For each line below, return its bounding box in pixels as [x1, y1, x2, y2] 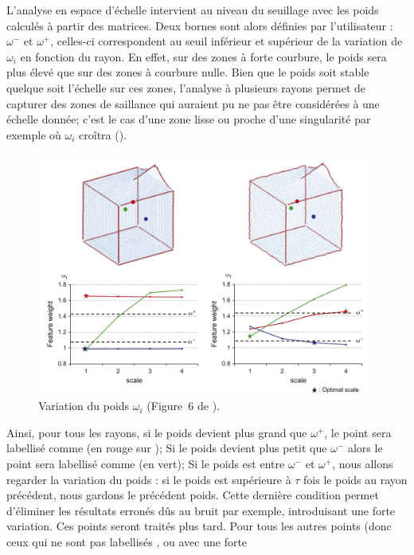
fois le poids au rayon [303, 471, 408, 487]
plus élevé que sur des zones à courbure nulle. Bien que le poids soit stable [6, 64, 369, 80]
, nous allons [332, 455, 393, 472]
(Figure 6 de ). [146, 397, 220, 414]
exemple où [6, 126, 61, 143]
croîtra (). [79, 126, 127, 143]
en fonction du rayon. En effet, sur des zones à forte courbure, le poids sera [20, 48, 387, 64]
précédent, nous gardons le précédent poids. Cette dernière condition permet [6, 487, 379, 503]
